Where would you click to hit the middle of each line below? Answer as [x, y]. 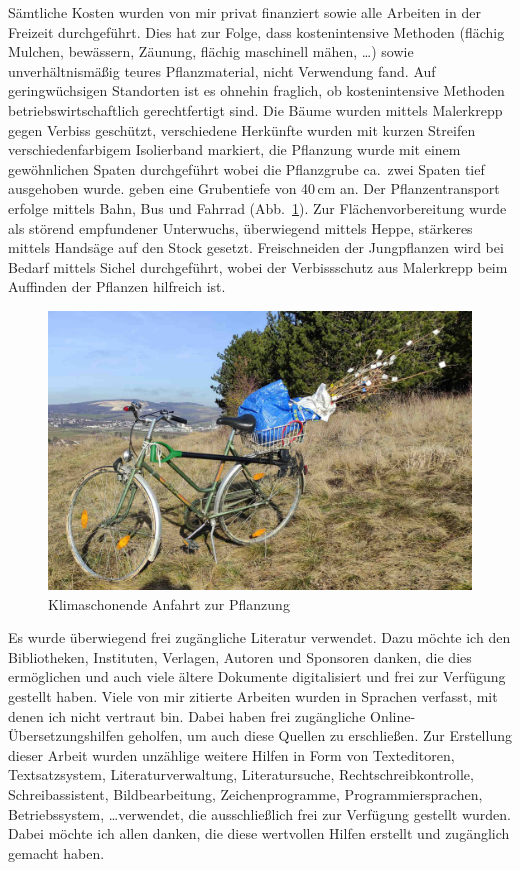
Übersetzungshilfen [66, 735]
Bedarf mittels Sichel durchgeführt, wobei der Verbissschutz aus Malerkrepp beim [258, 266]
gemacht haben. [56, 852]
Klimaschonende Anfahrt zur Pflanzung [169, 603]
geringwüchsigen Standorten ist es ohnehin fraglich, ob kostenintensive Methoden [256, 90]
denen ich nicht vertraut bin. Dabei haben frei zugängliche [187, 715]
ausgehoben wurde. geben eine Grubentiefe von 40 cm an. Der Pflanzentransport [254, 188]
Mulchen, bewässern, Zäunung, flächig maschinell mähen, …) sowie [211, 51]
